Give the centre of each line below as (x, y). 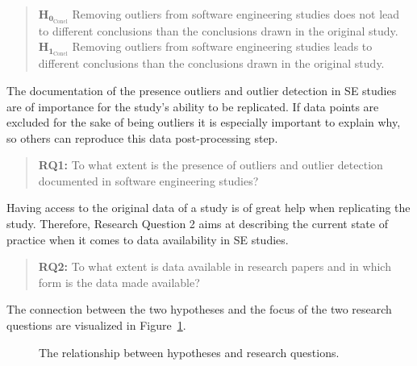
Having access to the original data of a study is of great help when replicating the (208, 208)
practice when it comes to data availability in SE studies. (148, 239)
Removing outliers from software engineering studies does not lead (236, 14)
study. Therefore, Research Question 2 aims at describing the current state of (197, 224)
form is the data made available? (119, 282)
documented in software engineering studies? (148, 180)
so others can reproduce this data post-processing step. (142, 137)
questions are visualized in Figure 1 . (96, 325)
